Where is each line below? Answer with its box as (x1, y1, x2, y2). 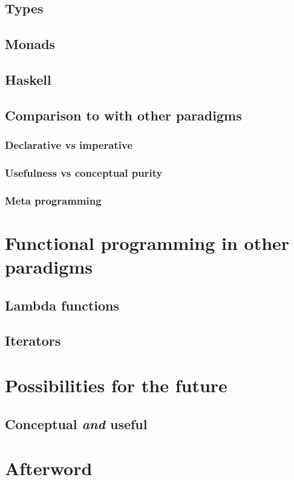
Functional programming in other (5, 230, 290, 255)
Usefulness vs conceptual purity (5, 165, 163, 180)
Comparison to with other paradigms (5, 105, 242, 124)
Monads (5, 35, 56, 53)
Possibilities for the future (5, 372, 227, 397)
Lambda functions (5, 295, 120, 314)
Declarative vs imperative (5, 137, 133, 153)
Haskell (5, 70, 51, 88)
